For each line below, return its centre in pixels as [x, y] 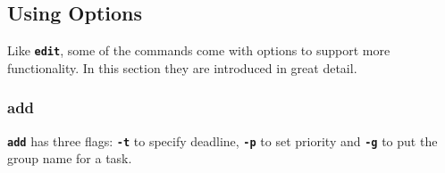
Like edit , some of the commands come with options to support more [199, 50]
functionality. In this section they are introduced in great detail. [182, 67]
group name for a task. [70, 158]
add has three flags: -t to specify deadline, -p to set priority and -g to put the [222, 140]
